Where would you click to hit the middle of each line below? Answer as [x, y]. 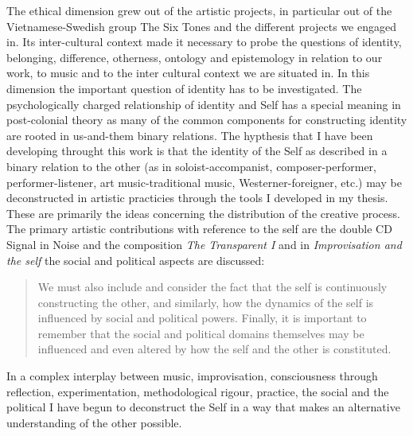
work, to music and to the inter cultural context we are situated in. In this [188, 73]
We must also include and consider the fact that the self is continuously [212, 287]
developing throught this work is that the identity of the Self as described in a [197, 151]
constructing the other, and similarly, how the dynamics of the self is [206, 302]
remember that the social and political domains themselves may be [201, 333]
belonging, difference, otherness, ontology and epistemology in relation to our [195, 57]
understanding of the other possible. [94, 422]
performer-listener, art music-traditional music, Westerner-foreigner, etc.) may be [204, 182]
